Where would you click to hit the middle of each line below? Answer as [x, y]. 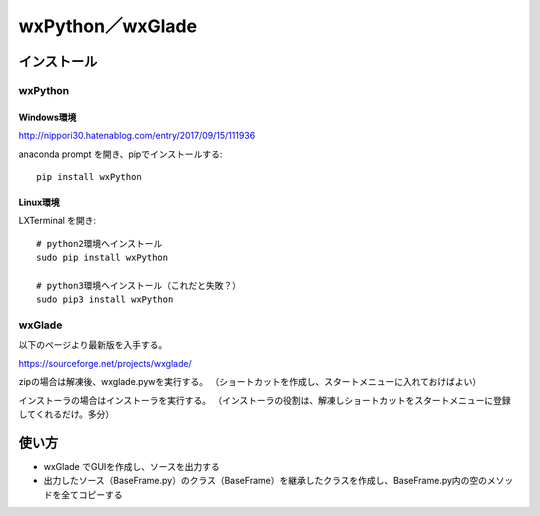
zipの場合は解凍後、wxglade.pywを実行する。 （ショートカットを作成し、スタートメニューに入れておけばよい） [250, 382]
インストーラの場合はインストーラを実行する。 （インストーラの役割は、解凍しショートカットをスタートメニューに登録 [265, 400]
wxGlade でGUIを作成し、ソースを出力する [131, 466]
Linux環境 [39, 202]
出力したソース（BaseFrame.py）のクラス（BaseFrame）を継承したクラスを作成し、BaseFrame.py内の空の [265, 481]
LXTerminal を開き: [57, 221]
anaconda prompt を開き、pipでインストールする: [120, 154]
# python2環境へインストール [99, 243]
